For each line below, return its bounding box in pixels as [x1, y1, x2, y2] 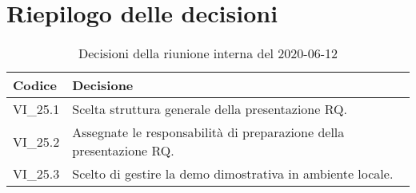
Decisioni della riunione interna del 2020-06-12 [78, 44, 338, 63]
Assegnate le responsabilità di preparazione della [72, 123, 345, 142]
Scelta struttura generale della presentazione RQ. [72, 100, 347, 119]
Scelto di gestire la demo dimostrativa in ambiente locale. [72, 164, 394, 183]
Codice [13, 76, 57, 95]
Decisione [72, 76, 134, 95]
